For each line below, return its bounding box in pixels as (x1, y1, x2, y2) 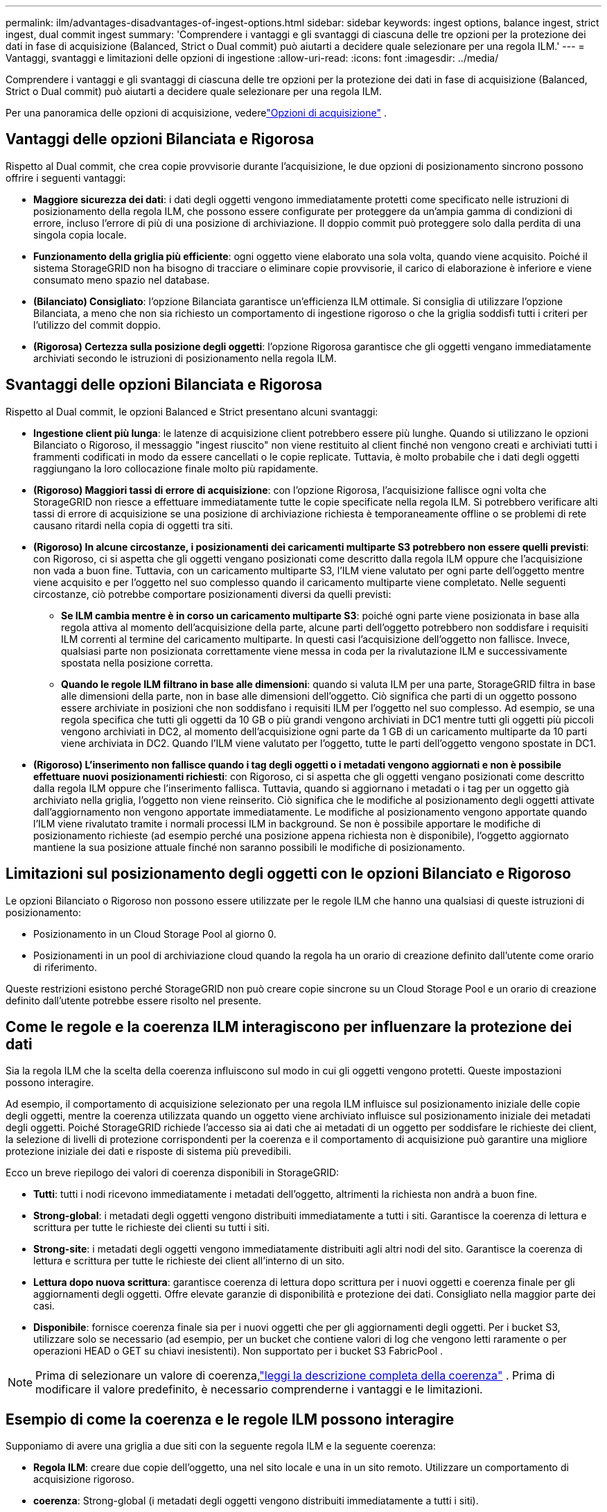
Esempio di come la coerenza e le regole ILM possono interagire (6, 1410, 455, 1428)
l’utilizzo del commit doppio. (33, 318, 161, 331)
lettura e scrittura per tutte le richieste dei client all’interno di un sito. (33, 1255, 345, 1267)
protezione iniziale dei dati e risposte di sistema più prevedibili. (6, 1145, 292, 1158)
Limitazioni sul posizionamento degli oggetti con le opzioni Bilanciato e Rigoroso (6, 865, 572, 883)
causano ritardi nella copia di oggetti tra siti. (33, 519, 234, 531)
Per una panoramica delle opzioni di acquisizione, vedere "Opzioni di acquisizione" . (6, 107, 387, 119)
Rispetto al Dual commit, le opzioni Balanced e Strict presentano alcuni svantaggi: (6, 405, 378, 418)
